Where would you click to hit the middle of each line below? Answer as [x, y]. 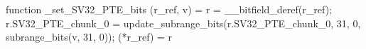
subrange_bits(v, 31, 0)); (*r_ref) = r [89, 37]
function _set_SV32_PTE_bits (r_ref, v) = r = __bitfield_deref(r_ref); [169, 9]
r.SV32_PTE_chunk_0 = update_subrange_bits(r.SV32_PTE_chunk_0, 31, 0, [183, 23]
